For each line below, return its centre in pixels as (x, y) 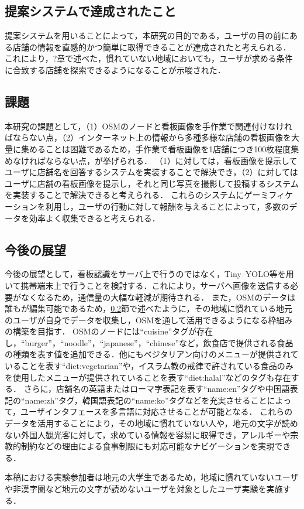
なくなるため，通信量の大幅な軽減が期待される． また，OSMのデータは (158, 297)
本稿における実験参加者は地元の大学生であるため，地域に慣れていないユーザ (152, 477)
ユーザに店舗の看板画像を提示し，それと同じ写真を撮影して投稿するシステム (152, 183)
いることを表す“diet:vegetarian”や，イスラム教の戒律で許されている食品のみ (149, 366)
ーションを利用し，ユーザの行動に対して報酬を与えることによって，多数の (147, 206)
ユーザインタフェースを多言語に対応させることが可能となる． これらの (157, 411)
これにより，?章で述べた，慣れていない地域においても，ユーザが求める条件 (149, 58)
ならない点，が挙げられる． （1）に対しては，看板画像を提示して (171, 160)
